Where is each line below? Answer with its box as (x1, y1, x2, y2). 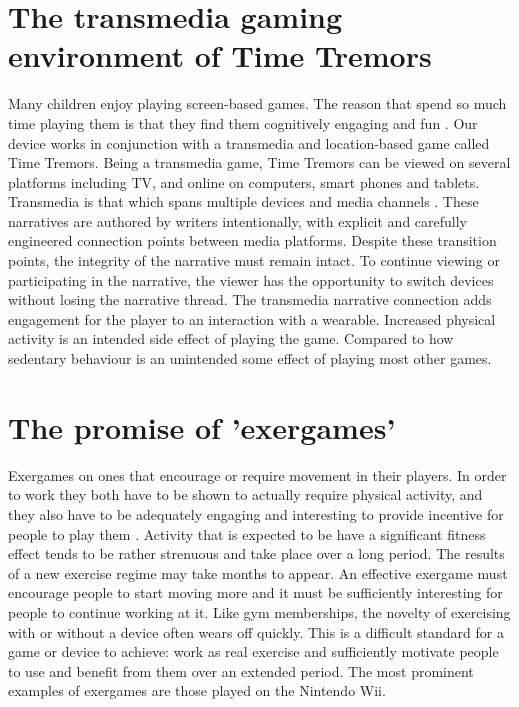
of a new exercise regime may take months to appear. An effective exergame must (8, 562, 508, 583)
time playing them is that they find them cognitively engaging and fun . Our (8, 112, 478, 133)
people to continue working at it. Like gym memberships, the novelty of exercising (8, 601, 511, 622)
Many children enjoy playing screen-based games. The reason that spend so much (8, 93, 507, 114)
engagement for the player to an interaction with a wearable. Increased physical (8, 308, 496, 329)
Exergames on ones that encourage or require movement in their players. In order (8, 464, 507, 485)
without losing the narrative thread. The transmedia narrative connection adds (8, 289, 492, 310)
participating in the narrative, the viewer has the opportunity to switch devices (8, 269, 494, 290)
